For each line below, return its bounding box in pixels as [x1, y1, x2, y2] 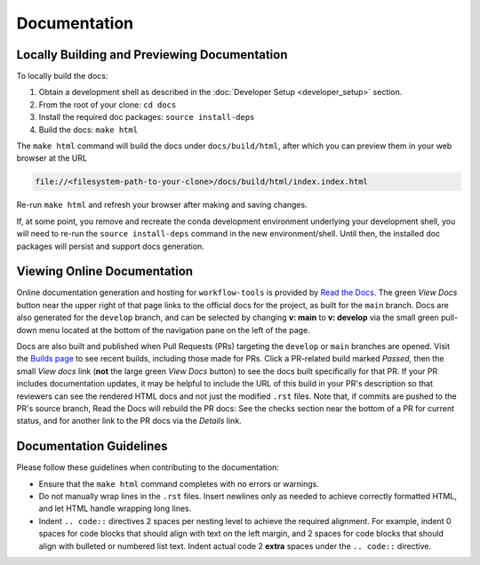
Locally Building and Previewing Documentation [16, 47, 288, 62]
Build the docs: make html [38, 124, 138, 135]
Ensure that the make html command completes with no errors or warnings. [38, 478, 320, 489]
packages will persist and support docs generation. [16, 241, 204, 251]
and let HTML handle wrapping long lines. [38, 503, 192, 514]
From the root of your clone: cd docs [38, 99, 177, 110]
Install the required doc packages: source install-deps [38, 112, 255, 123]
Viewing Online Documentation [16, 264, 194, 279]
